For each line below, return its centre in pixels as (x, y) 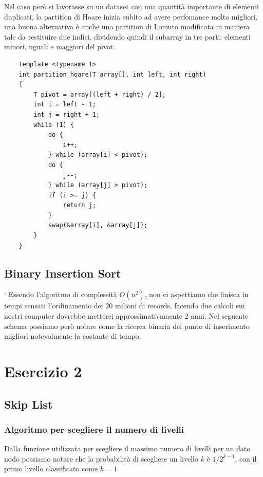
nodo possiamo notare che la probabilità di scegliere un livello (101, 458)
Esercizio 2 (43, 371)
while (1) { (54, 125)
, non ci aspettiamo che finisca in (196, 294)
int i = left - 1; (65, 105)
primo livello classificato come (51, 469)
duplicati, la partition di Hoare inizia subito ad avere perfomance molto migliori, (131, 16)
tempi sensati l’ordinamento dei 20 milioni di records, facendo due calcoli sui (125, 306)
